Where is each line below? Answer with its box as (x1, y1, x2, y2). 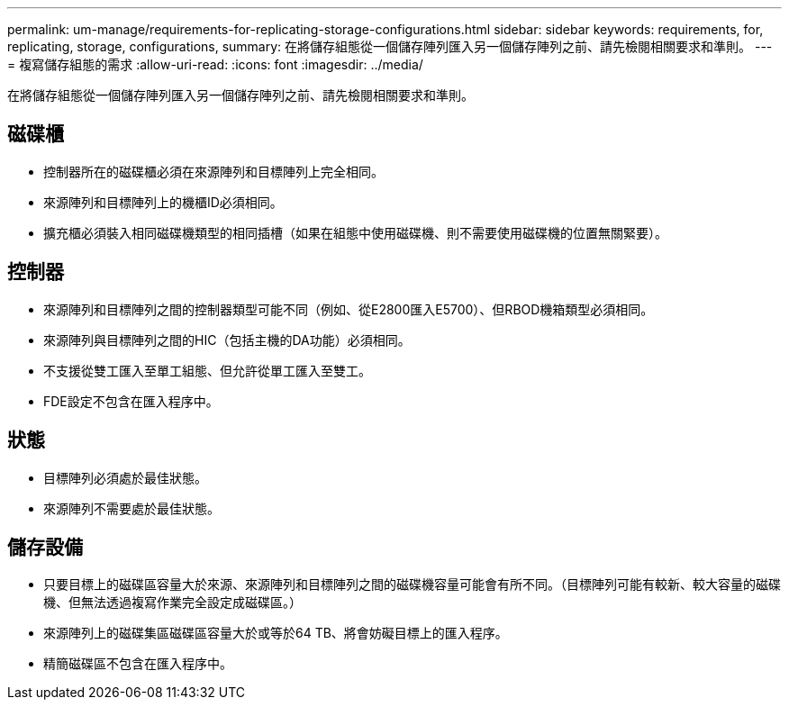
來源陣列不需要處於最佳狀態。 (43, 500, 220, 516)
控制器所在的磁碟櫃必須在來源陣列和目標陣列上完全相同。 (43, 163, 384, 179)
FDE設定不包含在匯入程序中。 (43, 393, 219, 409)
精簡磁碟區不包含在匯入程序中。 (43, 656, 232, 672)
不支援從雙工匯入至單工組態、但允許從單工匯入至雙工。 (43, 362, 371, 378)
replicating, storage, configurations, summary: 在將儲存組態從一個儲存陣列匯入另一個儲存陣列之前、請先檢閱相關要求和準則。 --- (7, 39, 773, 54)
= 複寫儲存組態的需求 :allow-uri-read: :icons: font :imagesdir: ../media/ (7, 57, 423, 72)
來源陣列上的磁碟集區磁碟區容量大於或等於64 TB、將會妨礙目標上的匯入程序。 (43, 625, 508, 641)
